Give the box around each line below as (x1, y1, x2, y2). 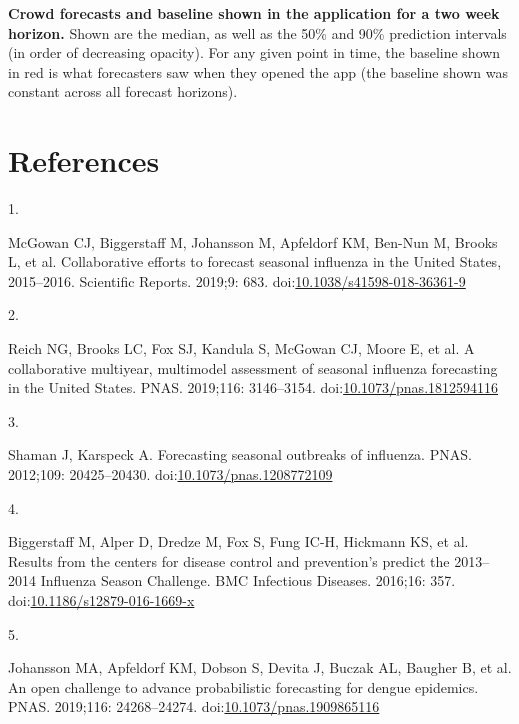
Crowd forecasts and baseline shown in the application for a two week (8, 3, 500, 23)
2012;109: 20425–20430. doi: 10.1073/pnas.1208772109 (8, 464, 333, 485)
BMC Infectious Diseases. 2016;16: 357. (215, 570, 456, 591)
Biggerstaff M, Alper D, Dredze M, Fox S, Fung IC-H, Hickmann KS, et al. (8, 531, 469, 552)
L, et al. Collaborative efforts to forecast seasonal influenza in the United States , (8, 251, 502, 272)
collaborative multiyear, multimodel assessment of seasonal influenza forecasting (8, 357, 498, 378)
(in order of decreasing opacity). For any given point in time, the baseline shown (8, 42, 501, 63)
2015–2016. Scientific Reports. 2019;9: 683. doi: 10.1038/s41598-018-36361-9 (8, 270, 466, 291)
